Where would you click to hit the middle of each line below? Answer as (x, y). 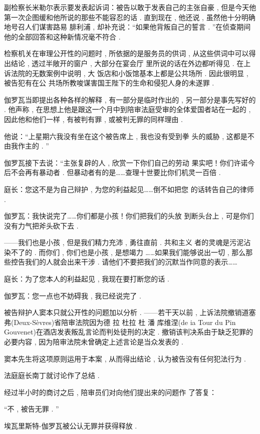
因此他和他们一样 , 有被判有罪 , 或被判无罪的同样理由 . (93, 119)
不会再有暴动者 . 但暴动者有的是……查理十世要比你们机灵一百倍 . (116, 172)
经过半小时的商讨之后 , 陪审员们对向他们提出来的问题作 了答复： (110, 392)
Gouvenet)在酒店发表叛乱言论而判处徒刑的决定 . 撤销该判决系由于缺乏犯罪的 (129, 332)
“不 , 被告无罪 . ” (32, 409)
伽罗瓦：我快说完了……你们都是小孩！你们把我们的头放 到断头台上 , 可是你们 (129, 216)
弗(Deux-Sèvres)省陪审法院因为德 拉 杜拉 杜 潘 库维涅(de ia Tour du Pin (120, 322)
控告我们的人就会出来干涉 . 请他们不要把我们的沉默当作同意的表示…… (124, 262)
